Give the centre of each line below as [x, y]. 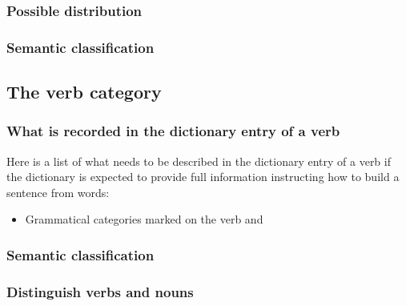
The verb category [84, 92]
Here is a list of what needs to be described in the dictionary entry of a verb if [199, 161]
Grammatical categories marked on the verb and [144, 219]
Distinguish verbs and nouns [100, 291]
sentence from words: [58, 192]
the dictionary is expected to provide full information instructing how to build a [203, 177]
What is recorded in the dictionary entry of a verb [173, 131]
